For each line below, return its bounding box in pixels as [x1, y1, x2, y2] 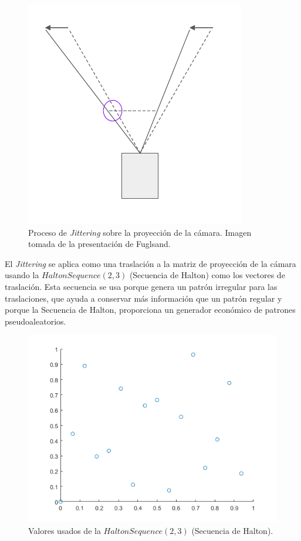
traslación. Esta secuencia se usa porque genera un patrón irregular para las [5, 280, 278, 292]
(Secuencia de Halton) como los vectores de [129, 269, 285, 281]
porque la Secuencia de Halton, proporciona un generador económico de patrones [5, 303, 296, 316]
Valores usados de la [28, 524, 101, 536]
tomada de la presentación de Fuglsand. [28, 238, 171, 250]
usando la [5, 269, 39, 281]
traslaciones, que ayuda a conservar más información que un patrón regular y [5, 292, 282, 304]
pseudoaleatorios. [5, 315, 66, 327]
